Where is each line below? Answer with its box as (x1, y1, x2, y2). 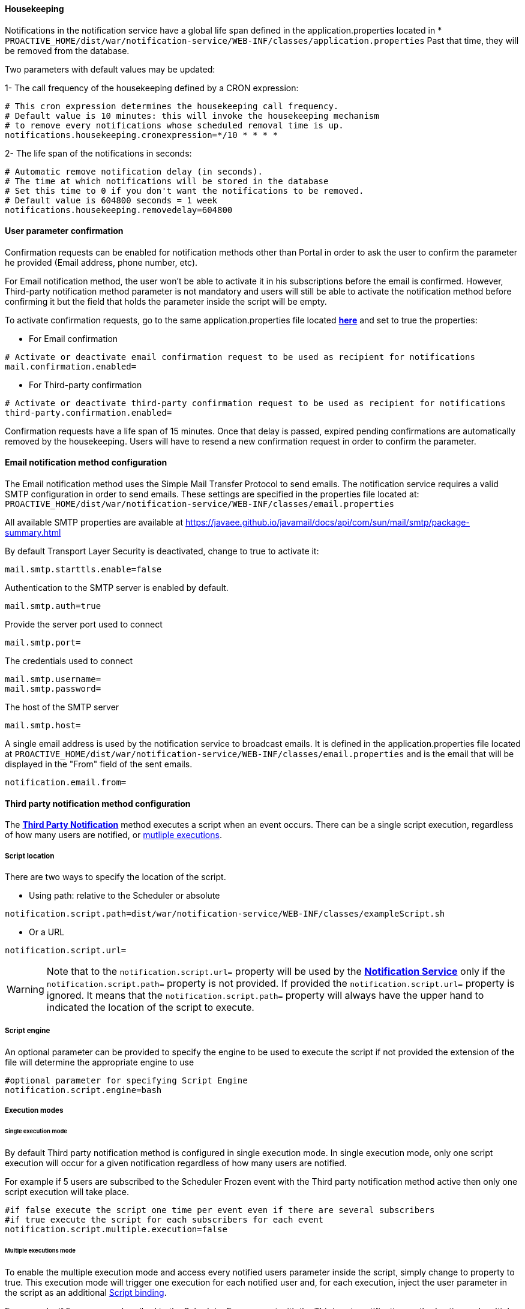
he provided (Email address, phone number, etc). (5, 257, 198, 268)
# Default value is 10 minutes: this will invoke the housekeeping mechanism (5, 110, 379, 121)
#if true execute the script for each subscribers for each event (5, 1214, 324, 1224)
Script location (5, 851, 55, 860)
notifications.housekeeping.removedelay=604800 (5, 205, 233, 215)
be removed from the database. (5, 45, 130, 56)
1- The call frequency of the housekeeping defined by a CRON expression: (5, 82, 299, 93)
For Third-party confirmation (29, 379, 142, 390)
